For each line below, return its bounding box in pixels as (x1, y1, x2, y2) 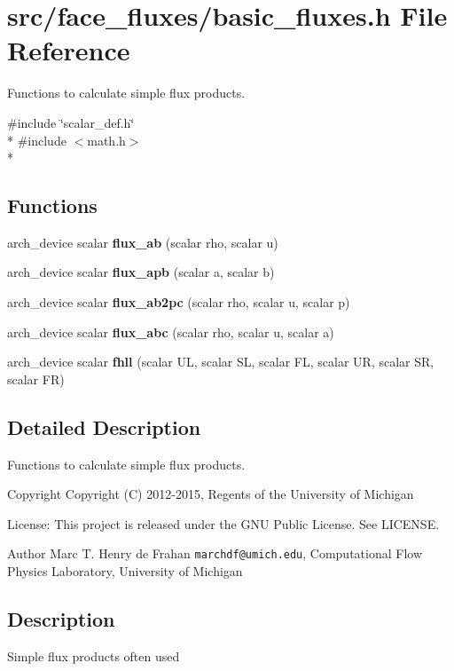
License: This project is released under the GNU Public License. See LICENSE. (7, 514, 440, 533)
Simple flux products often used (7, 646, 180, 665)
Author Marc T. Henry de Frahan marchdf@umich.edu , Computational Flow (7, 544, 423, 563)
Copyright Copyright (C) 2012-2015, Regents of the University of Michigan (7, 485, 414, 503)
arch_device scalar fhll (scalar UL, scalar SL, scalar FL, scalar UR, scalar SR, (7, 352, 434, 371)
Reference (7, 32, 130, 68)
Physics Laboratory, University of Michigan (7, 562, 243, 580)
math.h (87, 130, 126, 149)
